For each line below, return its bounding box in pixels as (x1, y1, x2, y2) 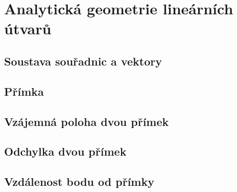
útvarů (4, 18, 52, 39)
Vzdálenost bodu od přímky (4, 174, 154, 189)
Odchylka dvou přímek (4, 143, 127, 159)
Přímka (4, 83, 44, 99)
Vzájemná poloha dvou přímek (4, 113, 169, 129)
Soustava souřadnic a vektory (4, 53, 162, 69)
